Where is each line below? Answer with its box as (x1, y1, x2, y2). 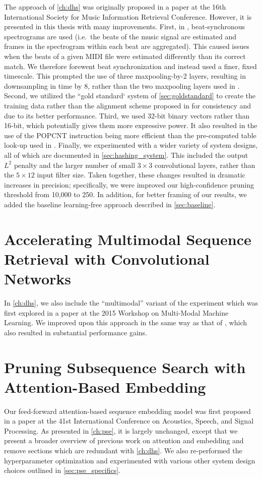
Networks (4, 268, 72, 289)
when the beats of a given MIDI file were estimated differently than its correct (4, 50, 246, 61)
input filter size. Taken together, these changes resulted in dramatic (37, 169, 245, 180)
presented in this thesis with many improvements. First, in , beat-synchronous (4, 21, 245, 32)
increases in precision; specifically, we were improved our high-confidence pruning (4, 179, 254, 190)
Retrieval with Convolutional (4, 248, 210, 269)
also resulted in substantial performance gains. (4, 327, 148, 337)
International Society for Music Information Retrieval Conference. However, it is (4, 11, 252, 22)
